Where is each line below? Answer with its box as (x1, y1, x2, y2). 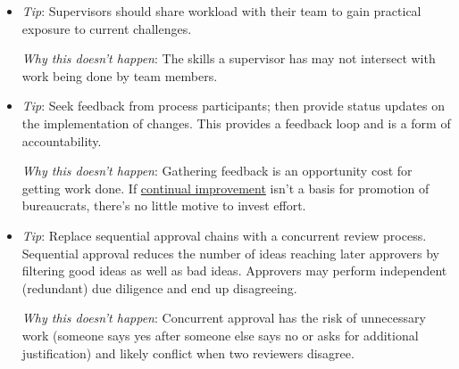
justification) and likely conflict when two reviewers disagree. (21, 343, 355, 362)
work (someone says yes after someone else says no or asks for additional (21, 325, 419, 344)
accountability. (21, 131, 102, 150)
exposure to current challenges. (21, 19, 192, 37)
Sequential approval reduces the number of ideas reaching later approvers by (21, 243, 439, 262)
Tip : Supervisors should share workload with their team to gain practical (21, 2, 421, 20)
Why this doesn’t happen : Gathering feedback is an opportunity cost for (21, 161, 413, 180)
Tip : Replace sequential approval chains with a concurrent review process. (21, 225, 427, 244)
